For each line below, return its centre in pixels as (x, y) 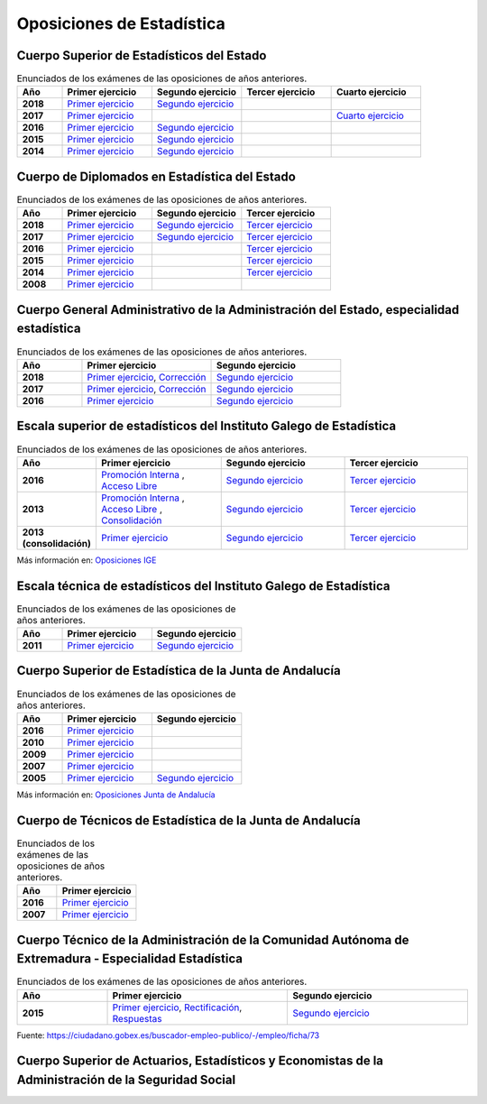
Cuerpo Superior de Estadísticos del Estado (142, 55)
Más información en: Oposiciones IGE (87, 560)
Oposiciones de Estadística (121, 23)
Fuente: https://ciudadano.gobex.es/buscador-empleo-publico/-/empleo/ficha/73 (168, 1035)
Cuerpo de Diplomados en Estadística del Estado (156, 176)
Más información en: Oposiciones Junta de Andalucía (116, 795)
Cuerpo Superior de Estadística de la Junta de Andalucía (179, 671)
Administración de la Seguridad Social (126, 1080)
